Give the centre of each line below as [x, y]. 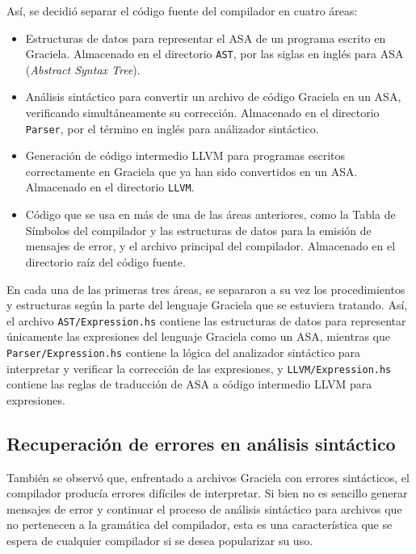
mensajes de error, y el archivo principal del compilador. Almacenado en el [210, 246]
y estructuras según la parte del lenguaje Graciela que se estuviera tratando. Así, [207, 305]
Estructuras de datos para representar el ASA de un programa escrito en [206, 38]
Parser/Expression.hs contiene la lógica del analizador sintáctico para [184, 352]
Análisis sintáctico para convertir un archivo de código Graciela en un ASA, [213, 97]
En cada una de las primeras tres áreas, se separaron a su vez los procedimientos [206, 289]
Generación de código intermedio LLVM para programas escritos [185, 155]
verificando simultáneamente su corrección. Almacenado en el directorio [202, 113]
